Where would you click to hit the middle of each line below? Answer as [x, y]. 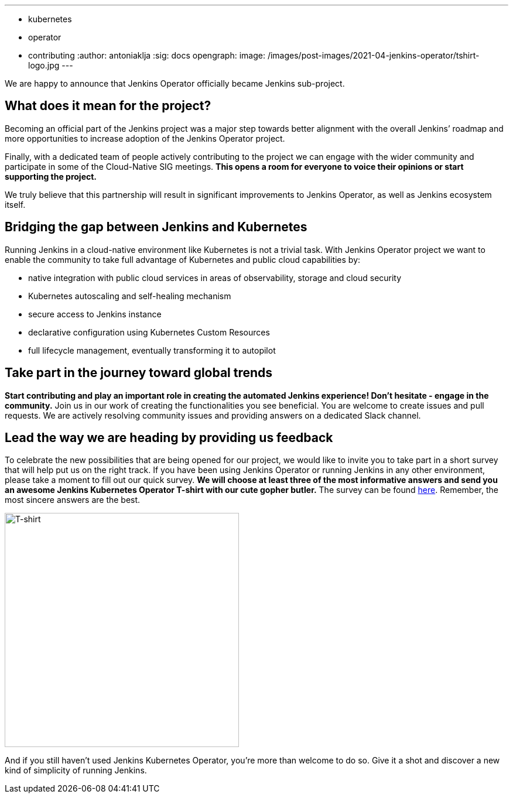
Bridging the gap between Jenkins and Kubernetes [156, 227]
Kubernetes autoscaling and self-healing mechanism [130, 296]
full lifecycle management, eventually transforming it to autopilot [152, 350]
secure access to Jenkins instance [95, 314]
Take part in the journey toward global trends [139, 373]
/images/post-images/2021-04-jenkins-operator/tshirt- [373, 55]
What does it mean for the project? [108, 106]
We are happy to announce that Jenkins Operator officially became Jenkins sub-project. [175, 83]
